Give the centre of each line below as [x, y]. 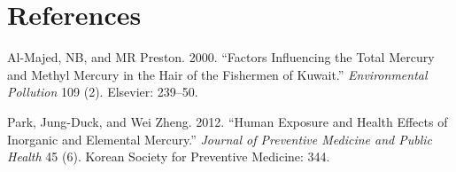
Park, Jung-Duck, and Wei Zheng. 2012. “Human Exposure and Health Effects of [228, 121]
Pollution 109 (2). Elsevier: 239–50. [103, 92]
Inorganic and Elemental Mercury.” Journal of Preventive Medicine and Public [220, 139]
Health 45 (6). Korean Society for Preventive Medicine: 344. [169, 156]
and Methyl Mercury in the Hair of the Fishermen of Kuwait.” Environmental [217, 74]
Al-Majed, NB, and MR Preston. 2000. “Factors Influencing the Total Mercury [221, 57]
